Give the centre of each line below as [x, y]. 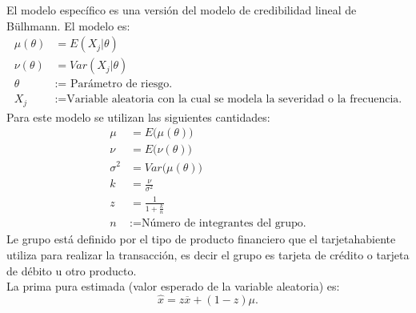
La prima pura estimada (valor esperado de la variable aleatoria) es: [173, 286]
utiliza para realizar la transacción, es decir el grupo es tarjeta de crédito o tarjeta [208, 254]
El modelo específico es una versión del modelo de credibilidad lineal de [182, 10]
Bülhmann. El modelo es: [68, 25]
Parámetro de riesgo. [121, 84]
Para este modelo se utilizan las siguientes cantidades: [138, 116]
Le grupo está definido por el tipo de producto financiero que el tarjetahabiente [201, 239]
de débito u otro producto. [72, 270]
